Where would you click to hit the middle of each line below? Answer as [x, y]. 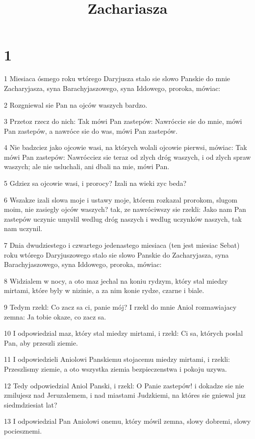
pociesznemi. [23, 430]
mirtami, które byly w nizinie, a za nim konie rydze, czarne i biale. [104, 290]
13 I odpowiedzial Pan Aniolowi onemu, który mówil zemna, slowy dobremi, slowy [127, 421]
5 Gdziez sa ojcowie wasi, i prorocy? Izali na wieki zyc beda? [95, 183]
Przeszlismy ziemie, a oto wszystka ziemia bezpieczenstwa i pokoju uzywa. [115, 368]
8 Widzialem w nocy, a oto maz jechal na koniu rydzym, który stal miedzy [116, 280]
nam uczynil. [23, 228]
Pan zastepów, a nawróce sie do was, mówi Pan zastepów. [91, 131]
